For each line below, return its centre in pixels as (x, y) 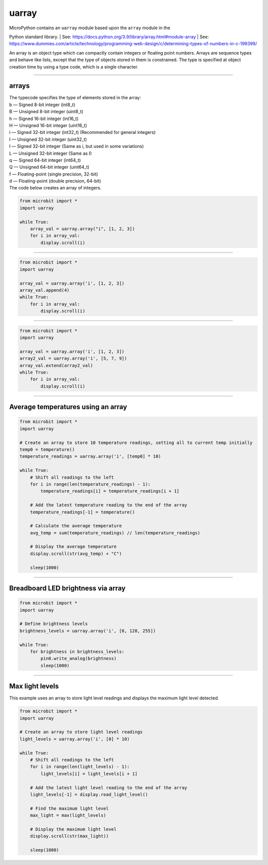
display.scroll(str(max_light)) (69, 836)
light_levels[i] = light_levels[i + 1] (89, 773)
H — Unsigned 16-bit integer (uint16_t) (48, 125)
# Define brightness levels (54, 624)
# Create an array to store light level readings (81, 732)
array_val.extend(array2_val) (56, 365)
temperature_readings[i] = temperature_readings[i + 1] (110, 491)
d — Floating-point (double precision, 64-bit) (55, 181)
